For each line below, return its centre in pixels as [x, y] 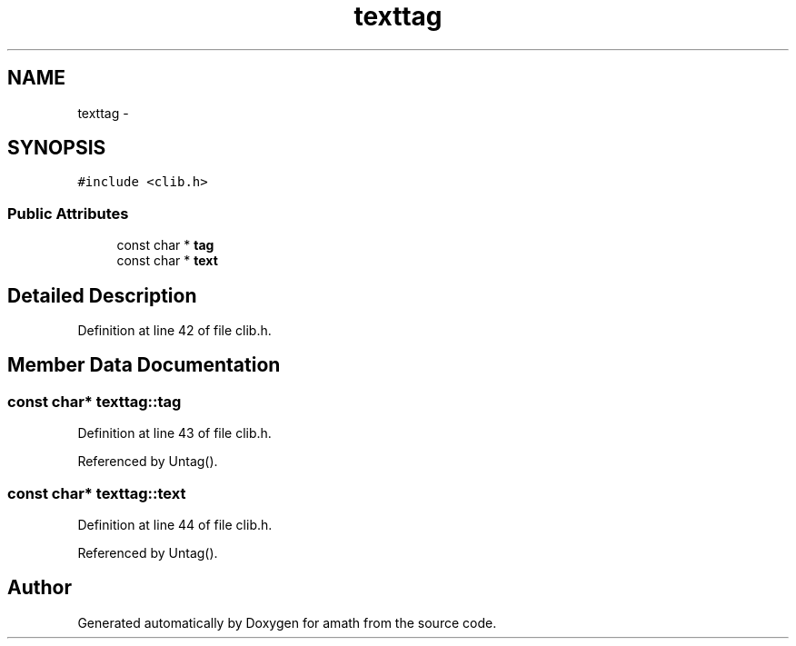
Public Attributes [68, 213]
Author [40, 588]
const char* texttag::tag [95, 401]
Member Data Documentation [144, 365]
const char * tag [165, 245]
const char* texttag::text [97, 493]
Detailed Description [102, 295]
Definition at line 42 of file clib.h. [174, 331]
